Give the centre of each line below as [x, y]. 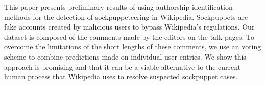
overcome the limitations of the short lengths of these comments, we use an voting [133, 47]
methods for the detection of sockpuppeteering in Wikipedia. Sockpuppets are [126, 17]
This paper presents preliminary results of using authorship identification [118, 7]
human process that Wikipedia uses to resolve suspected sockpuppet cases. [121, 77]
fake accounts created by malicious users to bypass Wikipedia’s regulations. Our [129, 27]
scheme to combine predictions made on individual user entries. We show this [125, 56]
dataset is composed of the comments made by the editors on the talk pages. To [129, 36]
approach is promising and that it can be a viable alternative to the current [123, 66]
